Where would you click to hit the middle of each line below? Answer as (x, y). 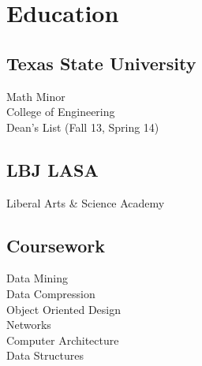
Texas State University (101, 63)
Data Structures (45, 355)
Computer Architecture (63, 340)
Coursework (56, 245)
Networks (29, 325)
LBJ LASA (52, 169)
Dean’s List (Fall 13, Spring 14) (83, 127)
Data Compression (51, 293)
